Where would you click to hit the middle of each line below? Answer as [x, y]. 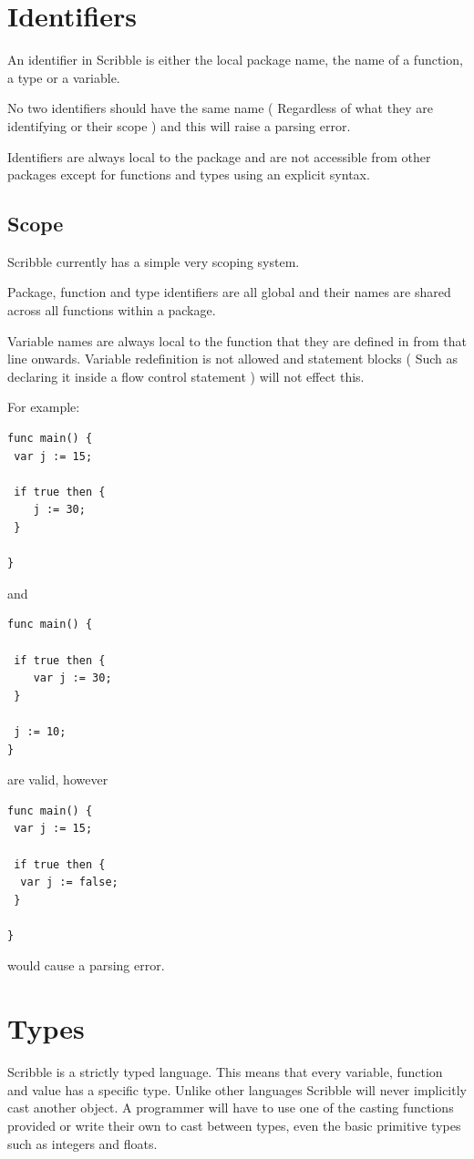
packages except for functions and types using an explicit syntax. [189, 174]
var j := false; [69, 882]
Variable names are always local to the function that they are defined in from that [237, 340]
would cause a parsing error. [86, 965]
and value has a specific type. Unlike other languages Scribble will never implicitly [237, 1089]
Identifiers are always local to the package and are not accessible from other [219, 156]
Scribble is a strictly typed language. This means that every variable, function [225, 1072]
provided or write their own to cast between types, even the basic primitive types [234, 1125]
